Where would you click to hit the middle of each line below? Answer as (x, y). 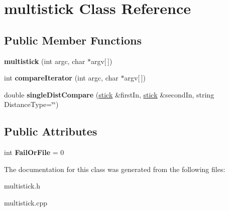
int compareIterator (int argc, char (61, 78)
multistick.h (22, 186)
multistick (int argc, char (45, 61)
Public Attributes (51, 131)
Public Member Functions (73, 40)
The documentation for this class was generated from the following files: (115, 169)
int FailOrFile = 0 (34, 152)
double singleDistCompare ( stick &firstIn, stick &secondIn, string (109, 94)
